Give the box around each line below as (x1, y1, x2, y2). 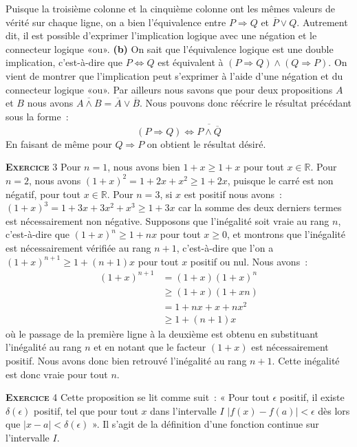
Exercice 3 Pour (6, 160, 81, 174)
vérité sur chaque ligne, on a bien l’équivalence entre (6, 14, 226, 29)
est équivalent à (158, 55, 224, 69)
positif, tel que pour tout (34, 403, 138, 417)
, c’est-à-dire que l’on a (176, 240, 274, 254)
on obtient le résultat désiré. (147, 136, 266, 151)
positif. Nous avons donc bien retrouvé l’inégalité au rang (6, 353, 247, 368)
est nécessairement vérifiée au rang (6, 240, 151, 254)
